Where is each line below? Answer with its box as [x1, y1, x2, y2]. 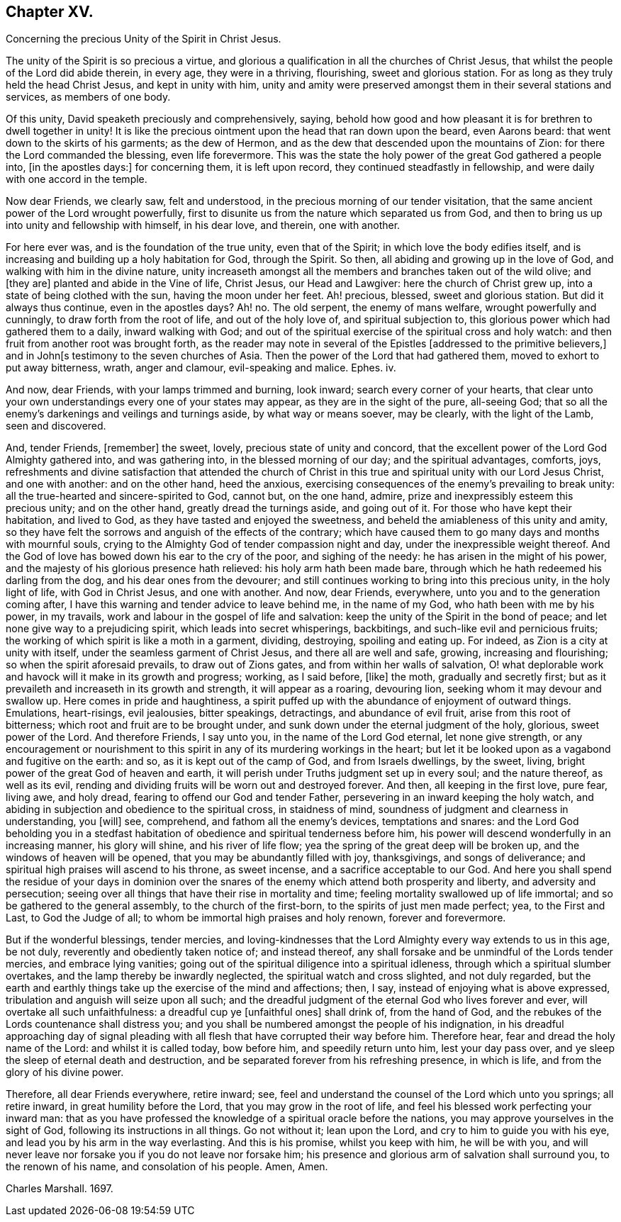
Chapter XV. [6, 3, 94, 21]
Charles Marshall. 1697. [6, 1182, 113, 1195]
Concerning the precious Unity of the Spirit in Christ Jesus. [6, 33, 281, 45]
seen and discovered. [6, 420, 106, 432]
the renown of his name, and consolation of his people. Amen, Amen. [6, 1160, 328, 1173]
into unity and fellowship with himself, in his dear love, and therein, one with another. [6, 219, 401, 232]
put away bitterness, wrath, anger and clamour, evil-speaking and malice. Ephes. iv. [6, 361, 396, 374]
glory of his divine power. [6, 1066, 124, 1079]
